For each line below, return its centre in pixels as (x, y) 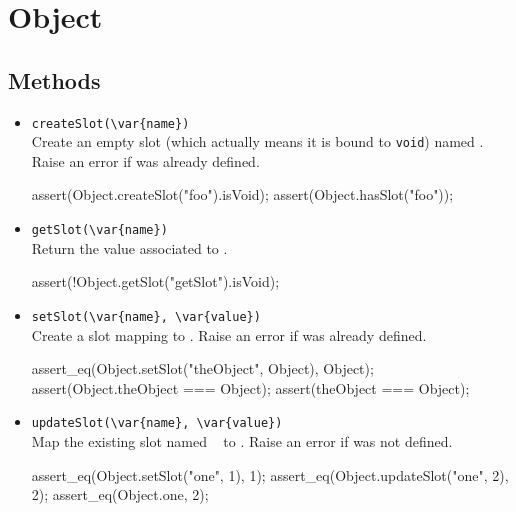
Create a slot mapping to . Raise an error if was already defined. (229, 334)
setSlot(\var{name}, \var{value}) (146, 316)
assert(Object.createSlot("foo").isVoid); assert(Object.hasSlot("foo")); (242, 194)
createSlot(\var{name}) (110, 123)
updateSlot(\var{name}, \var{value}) (157, 423)
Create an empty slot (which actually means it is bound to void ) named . (257, 141)
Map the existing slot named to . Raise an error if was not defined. (242, 441)
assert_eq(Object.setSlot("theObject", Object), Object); (202, 368)
